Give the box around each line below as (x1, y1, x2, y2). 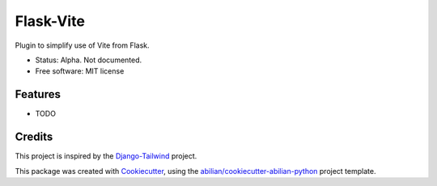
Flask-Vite (15, 12, 85, 30)
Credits (15, 130, 53, 144)
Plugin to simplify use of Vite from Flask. (15, 40, 150, 50)
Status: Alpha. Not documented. (35, 55, 142, 65)
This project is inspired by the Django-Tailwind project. (15, 151, 197, 161)
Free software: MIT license (35, 66, 125, 76)
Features (15, 87, 61, 101)
